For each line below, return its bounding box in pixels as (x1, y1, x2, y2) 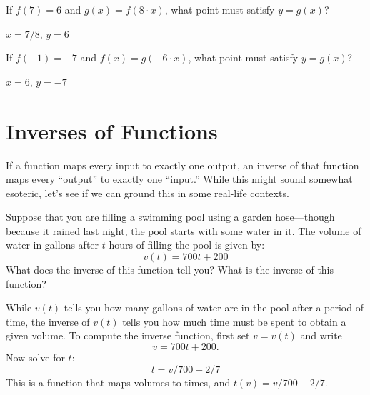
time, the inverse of (6, 314, 90, 329)
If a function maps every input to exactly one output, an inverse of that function (6, 157, 359, 172)
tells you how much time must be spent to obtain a (122, 314, 346, 329)
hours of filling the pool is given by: (109, 237, 265, 252)
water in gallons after (6, 237, 99, 252)
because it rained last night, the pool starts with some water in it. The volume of (6, 223, 361, 238)
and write (300, 328, 342, 343)
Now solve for (6, 350, 65, 365)
